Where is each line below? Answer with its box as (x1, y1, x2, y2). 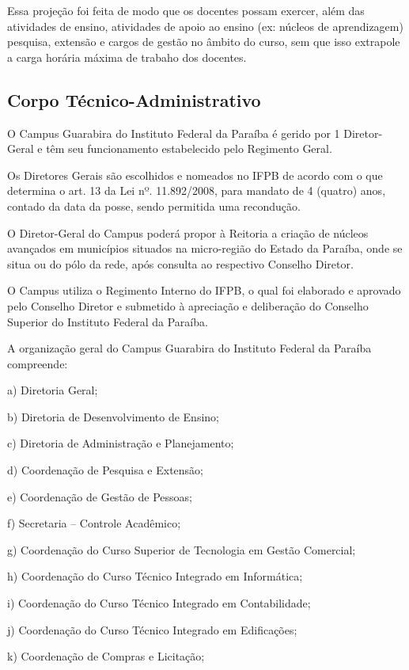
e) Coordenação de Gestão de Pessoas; (7, 488, 192, 504)
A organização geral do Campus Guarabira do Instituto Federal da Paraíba (7, 340, 372, 356)
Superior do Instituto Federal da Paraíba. (7, 313, 208, 329)
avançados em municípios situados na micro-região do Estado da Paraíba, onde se (7, 240, 403, 257)
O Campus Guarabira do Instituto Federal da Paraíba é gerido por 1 (7, 124, 340, 141)
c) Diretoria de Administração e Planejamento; (7, 435, 234, 451)
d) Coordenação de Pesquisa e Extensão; (7, 462, 203, 478)
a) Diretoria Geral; (7, 382, 98, 398)
